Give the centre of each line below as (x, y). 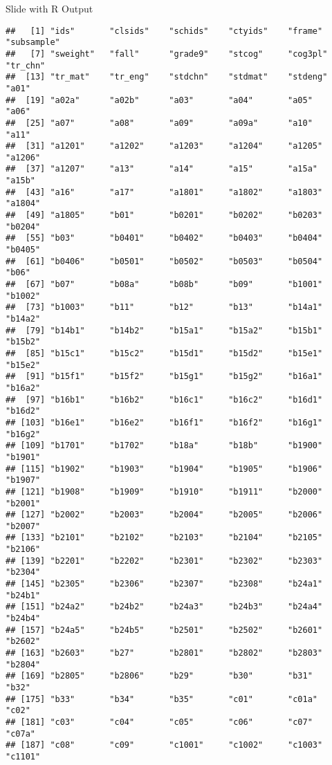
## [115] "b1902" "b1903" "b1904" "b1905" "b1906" (164, 469)
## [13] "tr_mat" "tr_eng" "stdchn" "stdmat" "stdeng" (167, 77)
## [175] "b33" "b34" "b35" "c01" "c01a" (162, 699)
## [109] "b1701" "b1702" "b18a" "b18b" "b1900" (164, 446)
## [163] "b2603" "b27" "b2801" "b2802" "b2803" (164, 653)
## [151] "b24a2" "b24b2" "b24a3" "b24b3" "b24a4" (164, 607)
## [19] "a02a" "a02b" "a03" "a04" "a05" (159, 100)
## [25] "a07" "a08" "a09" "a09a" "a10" (159, 123)
